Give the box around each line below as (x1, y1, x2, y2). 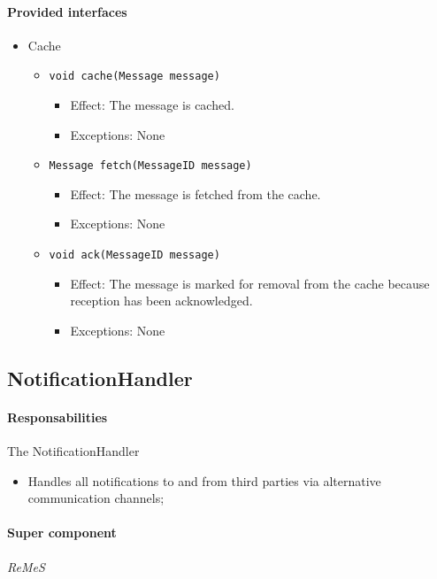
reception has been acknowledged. (70, 291, 253, 310)
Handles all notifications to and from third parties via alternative (27, 471, 381, 490)
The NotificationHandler (7, 442, 140, 460)
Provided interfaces (7, 2, 127, 20)
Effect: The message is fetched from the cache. (70, 184, 321, 203)
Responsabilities (7, 407, 108, 426)
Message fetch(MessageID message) (49, 159, 252, 173)
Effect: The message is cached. (70, 96, 234, 114)
